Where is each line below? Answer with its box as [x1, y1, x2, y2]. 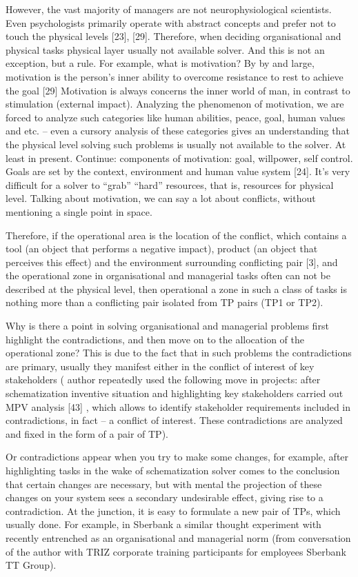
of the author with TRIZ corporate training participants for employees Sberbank [6, 544, 346, 558]
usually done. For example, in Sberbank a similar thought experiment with [6, 517, 321, 532]
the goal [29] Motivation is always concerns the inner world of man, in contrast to [6, 83, 350, 97]
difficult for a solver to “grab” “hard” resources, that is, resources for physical [6, 177, 334, 192]
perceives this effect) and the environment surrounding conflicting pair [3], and [6, 254, 338, 269]
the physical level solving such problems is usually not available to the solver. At [6, 136, 346, 151]
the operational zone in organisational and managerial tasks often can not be [6, 268, 330, 283]
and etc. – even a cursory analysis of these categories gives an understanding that [6, 123, 350, 138]
